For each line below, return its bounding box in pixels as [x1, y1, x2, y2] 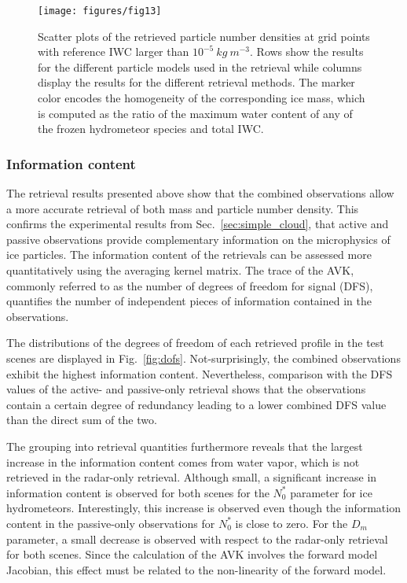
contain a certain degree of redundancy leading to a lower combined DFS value [6, 396, 387, 412]
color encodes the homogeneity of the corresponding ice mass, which [38, 90, 365, 106]
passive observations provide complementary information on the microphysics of [6, 231, 390, 247]
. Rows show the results [250, 43, 364, 60]
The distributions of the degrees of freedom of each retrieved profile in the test [6, 334, 384, 351]
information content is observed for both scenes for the [6, 484, 269, 500]
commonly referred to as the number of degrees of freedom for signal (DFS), [6, 277, 373, 293]
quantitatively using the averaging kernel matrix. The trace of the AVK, [6, 262, 354, 278]
